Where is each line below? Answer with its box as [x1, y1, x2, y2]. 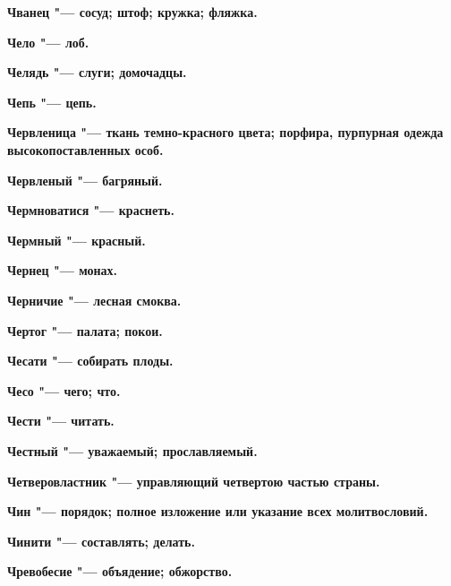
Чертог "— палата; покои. [7, 321, 163, 340]
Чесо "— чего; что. [7, 381, 121, 400]
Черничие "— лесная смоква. [7, 290, 182, 309]
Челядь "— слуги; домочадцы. [7, 63, 187, 82]
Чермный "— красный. [7, 230, 146, 249]
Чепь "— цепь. [7, 92, 97, 111]
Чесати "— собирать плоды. [7, 351, 174, 370]
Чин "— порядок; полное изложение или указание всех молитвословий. [7, 502, 429, 521]
